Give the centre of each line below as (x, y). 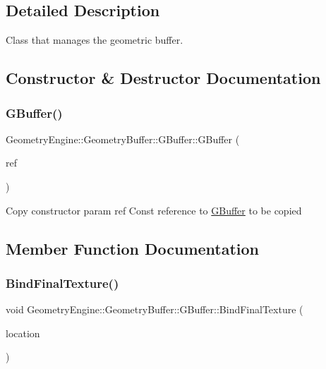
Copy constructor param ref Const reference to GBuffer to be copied (154, 210)
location (23, 333)
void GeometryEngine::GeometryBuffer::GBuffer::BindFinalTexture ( (155, 309)
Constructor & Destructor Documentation (163, 78)
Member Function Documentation (133, 248)
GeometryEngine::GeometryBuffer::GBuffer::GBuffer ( (123, 139)
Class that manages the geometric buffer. (95, 40)
